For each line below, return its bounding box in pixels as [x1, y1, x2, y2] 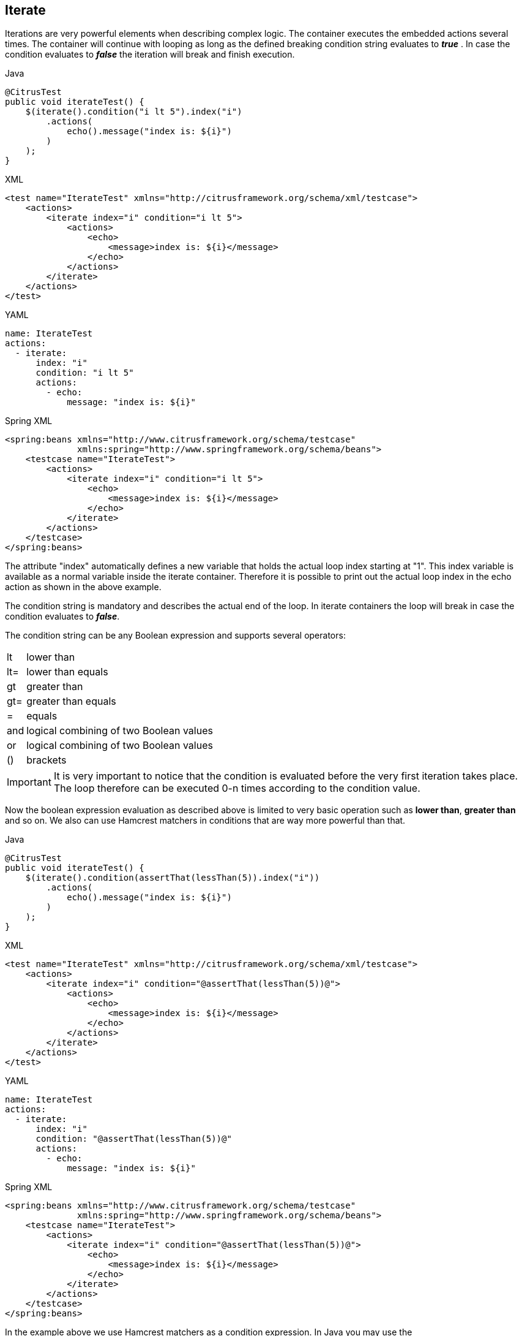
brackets [26, 754, 67, 767]
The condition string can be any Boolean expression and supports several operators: [5, 630, 346, 641]
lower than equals [26, 666, 108, 678]
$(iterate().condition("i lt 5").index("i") [25, 107, 242, 117]
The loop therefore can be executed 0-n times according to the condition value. [53, 782, 420, 795]
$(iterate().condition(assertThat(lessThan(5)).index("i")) [25, 873, 320, 883]
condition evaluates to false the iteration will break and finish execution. [5, 49, 295, 60]
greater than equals [26, 695, 116, 708]
